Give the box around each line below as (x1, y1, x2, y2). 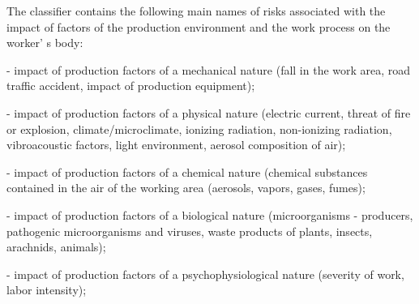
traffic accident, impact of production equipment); (6, 77, 255, 94)
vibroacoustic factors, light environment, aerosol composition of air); (6, 136, 346, 153)
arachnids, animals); (6, 238, 106, 255)
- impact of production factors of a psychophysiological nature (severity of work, (6, 265, 404, 282)
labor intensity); (6, 281, 87, 298)
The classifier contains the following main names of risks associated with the (6, 2, 386, 19)
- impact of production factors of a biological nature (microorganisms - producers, (6, 206, 413, 223)
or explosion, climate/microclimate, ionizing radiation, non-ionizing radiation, (6, 120, 392, 137)
